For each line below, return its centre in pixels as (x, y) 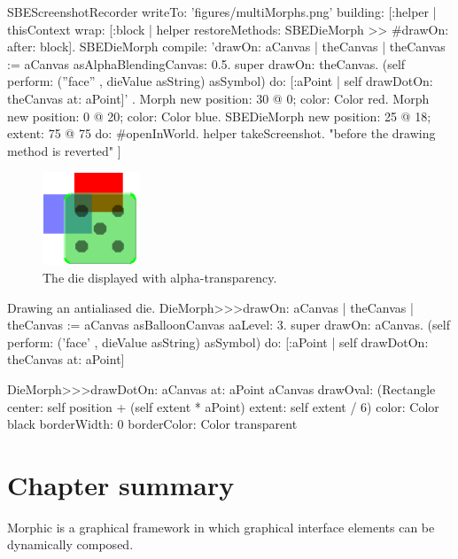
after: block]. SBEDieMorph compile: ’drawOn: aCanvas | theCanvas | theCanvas (226, 47)
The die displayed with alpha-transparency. (160, 277)
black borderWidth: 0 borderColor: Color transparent (152, 424)
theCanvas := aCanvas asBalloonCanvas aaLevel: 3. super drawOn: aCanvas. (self (229, 325)
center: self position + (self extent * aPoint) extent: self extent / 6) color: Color (223, 406)
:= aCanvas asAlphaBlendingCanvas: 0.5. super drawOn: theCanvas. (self (206, 63)
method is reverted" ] (64, 150)
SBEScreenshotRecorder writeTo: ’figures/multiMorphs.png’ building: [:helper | (222, 12)
